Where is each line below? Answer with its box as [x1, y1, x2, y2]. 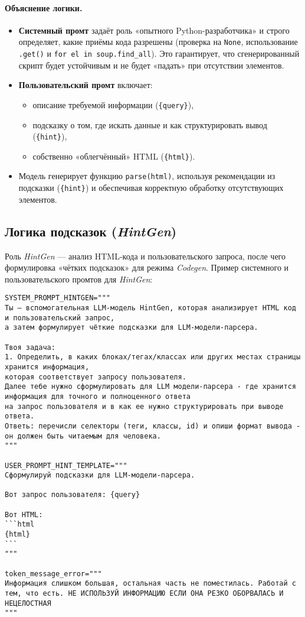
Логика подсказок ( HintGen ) [5, 222, 177, 240]
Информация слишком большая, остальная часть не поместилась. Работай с [5, 579, 296, 588]
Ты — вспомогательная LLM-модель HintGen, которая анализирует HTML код [5, 304, 296, 312]
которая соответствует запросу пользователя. [5, 372, 186, 381]
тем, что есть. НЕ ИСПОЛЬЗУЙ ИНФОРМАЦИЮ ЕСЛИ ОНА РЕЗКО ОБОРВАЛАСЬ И [5, 589, 284, 598]
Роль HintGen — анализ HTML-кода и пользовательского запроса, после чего [5, 249, 286, 262]
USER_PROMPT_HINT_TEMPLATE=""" [5, 461, 127, 470]
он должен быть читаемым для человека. [5, 431, 161, 440]
